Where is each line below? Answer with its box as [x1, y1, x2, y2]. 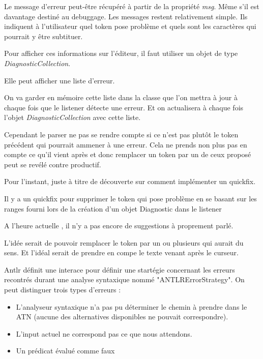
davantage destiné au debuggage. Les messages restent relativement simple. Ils [4, 11, 248, 21]
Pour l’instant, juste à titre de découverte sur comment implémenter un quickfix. [4, 176, 256, 187]
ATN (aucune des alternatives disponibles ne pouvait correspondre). [16, 311, 228, 322]
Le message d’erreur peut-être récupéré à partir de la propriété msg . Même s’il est [4, 1, 259, 11]
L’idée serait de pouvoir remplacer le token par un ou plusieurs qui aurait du [4, 237, 244, 248]
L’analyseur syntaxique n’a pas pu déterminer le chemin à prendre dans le [16, 301, 247, 312]
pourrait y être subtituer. [4, 31, 83, 41]
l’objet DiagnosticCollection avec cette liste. [4, 112, 141, 123]
